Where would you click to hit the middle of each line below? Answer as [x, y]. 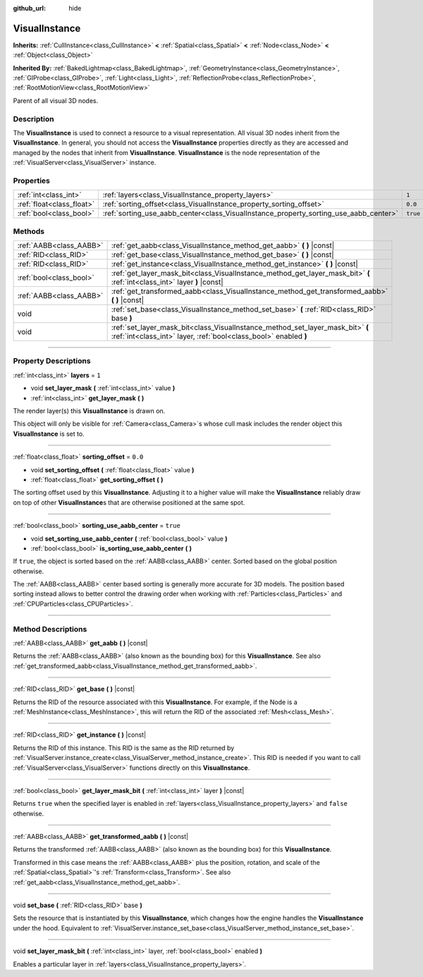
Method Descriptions [50, 629]
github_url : [29, 8]
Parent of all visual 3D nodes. [56, 100]
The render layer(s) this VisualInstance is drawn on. [89, 411]
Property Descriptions [52, 361]
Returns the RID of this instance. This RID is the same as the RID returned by [124, 748]
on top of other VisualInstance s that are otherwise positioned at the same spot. [129, 502]
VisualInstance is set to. [49, 434]
